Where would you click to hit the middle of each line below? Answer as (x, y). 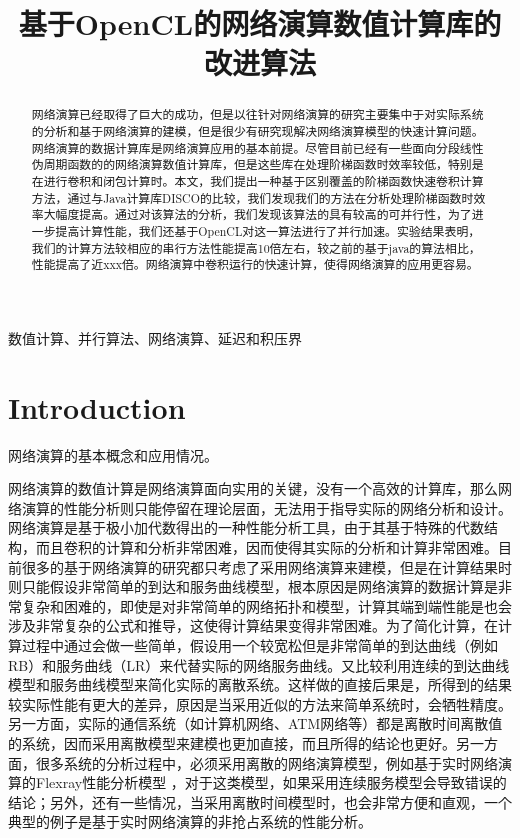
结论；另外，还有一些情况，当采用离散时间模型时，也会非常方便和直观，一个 (260, 801)
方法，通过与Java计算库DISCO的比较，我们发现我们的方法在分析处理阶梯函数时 (252, 197)
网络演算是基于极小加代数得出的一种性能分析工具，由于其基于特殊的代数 (246, 527)
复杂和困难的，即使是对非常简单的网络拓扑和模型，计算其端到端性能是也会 (266, 605)
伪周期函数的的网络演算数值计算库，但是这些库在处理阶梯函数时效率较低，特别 (251, 164)
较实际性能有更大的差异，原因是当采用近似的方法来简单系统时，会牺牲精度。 (260, 703)
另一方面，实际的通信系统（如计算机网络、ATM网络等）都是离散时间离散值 (255, 723)
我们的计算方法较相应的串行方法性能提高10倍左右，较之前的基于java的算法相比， (256, 247)
